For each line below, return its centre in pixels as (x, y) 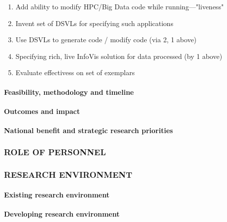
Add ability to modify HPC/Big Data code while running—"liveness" (120, 6)
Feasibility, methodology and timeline (69, 92)
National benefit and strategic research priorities (89, 130)
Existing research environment (57, 194)
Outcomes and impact (42, 111)
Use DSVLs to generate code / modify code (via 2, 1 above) (106, 40)
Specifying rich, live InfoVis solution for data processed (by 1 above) (119, 56)
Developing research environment (62, 214)
